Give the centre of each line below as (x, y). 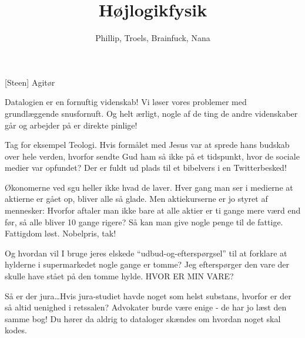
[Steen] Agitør (30, 82)
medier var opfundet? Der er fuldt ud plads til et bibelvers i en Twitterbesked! (146, 168)
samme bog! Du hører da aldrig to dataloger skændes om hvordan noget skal (143, 318)
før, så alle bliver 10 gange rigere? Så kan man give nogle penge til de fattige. (144, 222)
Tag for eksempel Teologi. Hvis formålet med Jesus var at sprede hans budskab (147, 145)
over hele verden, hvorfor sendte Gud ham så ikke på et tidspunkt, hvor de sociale (152, 156)
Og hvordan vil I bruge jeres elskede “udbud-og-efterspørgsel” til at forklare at (146, 253)
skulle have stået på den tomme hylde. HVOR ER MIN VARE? (119, 276)
